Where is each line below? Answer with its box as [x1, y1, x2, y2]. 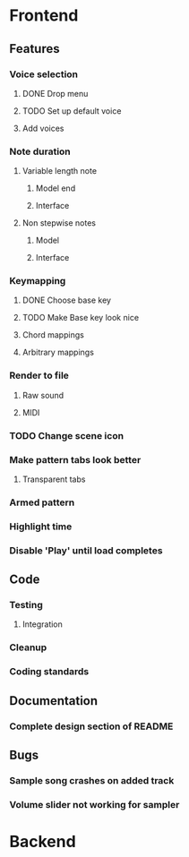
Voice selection [9, 68, 79, 81]
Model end [35, 183, 76, 193]
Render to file [9, 369, 70, 381]
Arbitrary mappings [21, 347, 94, 358]
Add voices [21, 123, 64, 133]
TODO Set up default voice [21, 105, 122, 116]
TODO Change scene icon [9, 429, 124, 441]
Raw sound [21, 390, 64, 400]
